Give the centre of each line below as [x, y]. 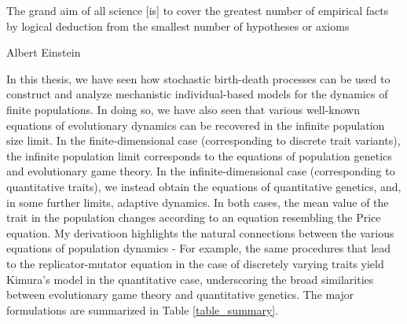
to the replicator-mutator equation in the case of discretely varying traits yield [195, 263]
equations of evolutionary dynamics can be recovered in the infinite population [196, 125]
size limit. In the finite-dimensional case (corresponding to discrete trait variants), [203, 140]
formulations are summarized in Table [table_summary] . [143, 309]
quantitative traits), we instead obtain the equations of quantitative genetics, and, [204, 186]
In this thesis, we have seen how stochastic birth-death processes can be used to [198, 78]
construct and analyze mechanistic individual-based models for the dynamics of [197, 94]
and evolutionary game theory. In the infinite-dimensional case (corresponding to [201, 171]
